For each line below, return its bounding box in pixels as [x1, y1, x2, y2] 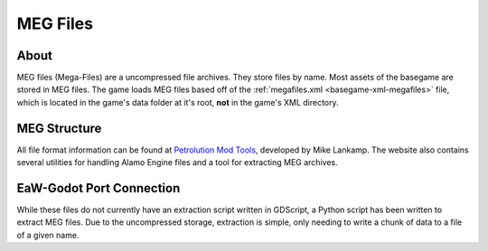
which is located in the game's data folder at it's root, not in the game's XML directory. [16, 97, 339, 107]
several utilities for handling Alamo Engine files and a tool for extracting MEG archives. [16, 157, 338, 168]
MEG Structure [16, 120, 102, 135]
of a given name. [16, 229, 80, 240]
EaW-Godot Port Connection [16, 181, 181, 196]
